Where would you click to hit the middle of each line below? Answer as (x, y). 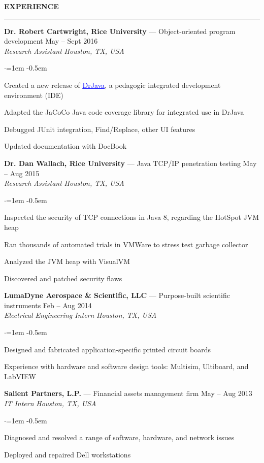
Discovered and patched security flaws (63, 278)
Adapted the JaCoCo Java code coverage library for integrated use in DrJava (124, 112)
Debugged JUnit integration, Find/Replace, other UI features (100, 129)
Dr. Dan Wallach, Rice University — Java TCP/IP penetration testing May (130, 163)
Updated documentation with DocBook (65, 146)
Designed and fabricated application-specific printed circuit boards (108, 349)
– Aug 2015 (22, 173)
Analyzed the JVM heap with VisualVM (67, 261)
